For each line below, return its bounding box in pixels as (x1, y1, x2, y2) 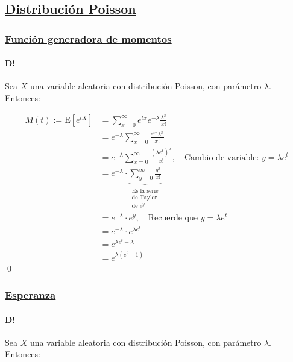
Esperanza (5, 287, 56, 302)
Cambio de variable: (184, 153, 259, 162)
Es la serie (131, 187, 159, 194)
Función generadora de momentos (5, 31, 172, 46)
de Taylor (131, 195, 157, 201)
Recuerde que (148, 213, 198, 222)
